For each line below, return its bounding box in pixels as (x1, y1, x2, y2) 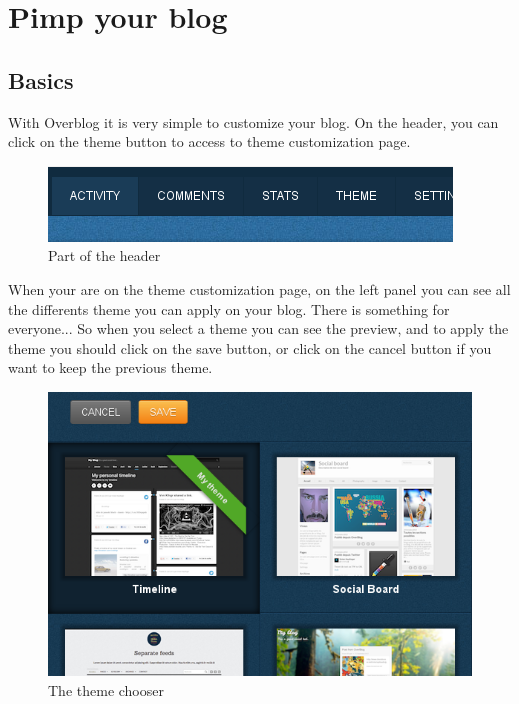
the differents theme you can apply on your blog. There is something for (8, 298, 450, 319)
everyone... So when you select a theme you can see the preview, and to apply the (8, 318, 509, 339)
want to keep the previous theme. (8, 357, 213, 378)
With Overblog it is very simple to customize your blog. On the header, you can (8, 111, 499, 132)
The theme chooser (48, 679, 164, 700)
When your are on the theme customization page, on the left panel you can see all (8, 278, 511, 299)
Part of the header (48, 245, 161, 266)
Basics (8, 64, 74, 95)
